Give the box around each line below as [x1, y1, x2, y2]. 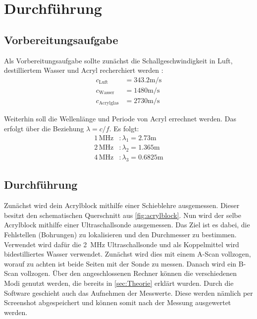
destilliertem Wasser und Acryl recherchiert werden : [4, 65, 163, 75]
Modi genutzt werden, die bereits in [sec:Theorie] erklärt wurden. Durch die [4, 277, 234, 288]
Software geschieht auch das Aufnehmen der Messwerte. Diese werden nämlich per [4, 287, 253, 298]
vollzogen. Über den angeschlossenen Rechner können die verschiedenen [20, 268, 237, 278]
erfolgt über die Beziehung [4, 123, 84, 133]
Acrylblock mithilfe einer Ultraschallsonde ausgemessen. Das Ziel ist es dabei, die [4, 219, 250, 230]
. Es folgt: [109, 123, 139, 133]
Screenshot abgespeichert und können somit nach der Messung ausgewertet [4, 297, 231, 308]
